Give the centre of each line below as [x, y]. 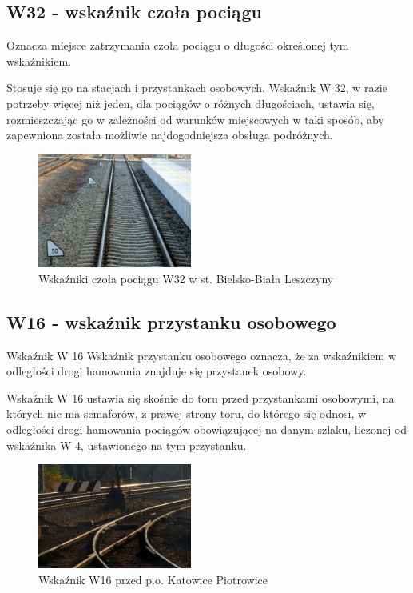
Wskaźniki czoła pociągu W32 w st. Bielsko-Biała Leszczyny [186, 278]
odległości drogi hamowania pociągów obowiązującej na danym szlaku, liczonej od [207, 429]
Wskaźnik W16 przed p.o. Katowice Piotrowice [153, 579]
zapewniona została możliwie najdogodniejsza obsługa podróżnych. [170, 135]
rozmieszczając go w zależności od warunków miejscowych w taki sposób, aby [195, 119]
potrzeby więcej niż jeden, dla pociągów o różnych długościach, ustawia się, [191, 103]
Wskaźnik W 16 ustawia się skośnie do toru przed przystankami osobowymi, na [201, 397]
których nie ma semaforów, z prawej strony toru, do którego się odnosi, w [187, 413]
